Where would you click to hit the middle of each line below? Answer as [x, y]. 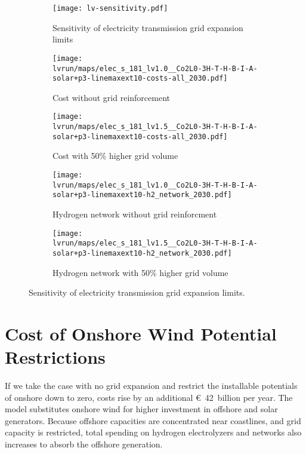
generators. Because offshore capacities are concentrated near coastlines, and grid [153, 420]
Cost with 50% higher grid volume [115, 156]
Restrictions [55, 357]
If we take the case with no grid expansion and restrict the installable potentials [151, 385]
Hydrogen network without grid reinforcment [135, 214]
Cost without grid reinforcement [111, 97]
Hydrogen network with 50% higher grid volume [140, 272]
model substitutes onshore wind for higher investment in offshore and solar [141, 409]
